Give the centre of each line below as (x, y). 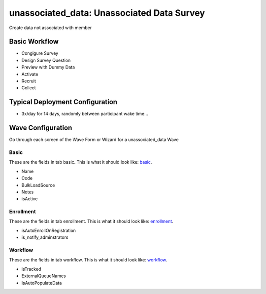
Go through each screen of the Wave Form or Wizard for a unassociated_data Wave (94, 140)
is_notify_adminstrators (45, 237)
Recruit (29, 81)
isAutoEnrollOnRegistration (49, 230)
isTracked (31, 269)
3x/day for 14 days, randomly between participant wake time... (85, 114)
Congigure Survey (40, 53)
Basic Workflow (34, 42)
